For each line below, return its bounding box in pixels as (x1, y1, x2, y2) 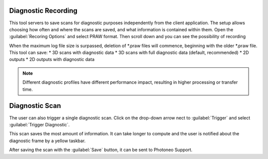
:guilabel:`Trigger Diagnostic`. (9, 121, 70, 127)
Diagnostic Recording (9, 6, 78, 15)
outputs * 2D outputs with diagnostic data (9, 56, 95, 62)
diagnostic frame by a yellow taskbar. (9, 138, 86, 144)
